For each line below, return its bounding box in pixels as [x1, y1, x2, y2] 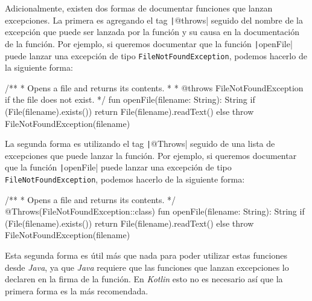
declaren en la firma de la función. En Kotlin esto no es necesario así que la [5, 273, 283, 285]
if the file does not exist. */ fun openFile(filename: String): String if [5, 93, 255, 106]
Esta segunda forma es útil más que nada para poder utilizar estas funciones [5, 249, 287, 262]
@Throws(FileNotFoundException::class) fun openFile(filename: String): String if [5, 205, 305, 218]
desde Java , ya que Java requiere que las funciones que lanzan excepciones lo [5, 261, 289, 273]
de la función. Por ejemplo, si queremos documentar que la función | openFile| [5, 37, 293, 50]
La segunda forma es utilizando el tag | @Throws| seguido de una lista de [5, 137, 275, 150]
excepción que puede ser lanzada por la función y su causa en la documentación [5, 25, 299, 38]
